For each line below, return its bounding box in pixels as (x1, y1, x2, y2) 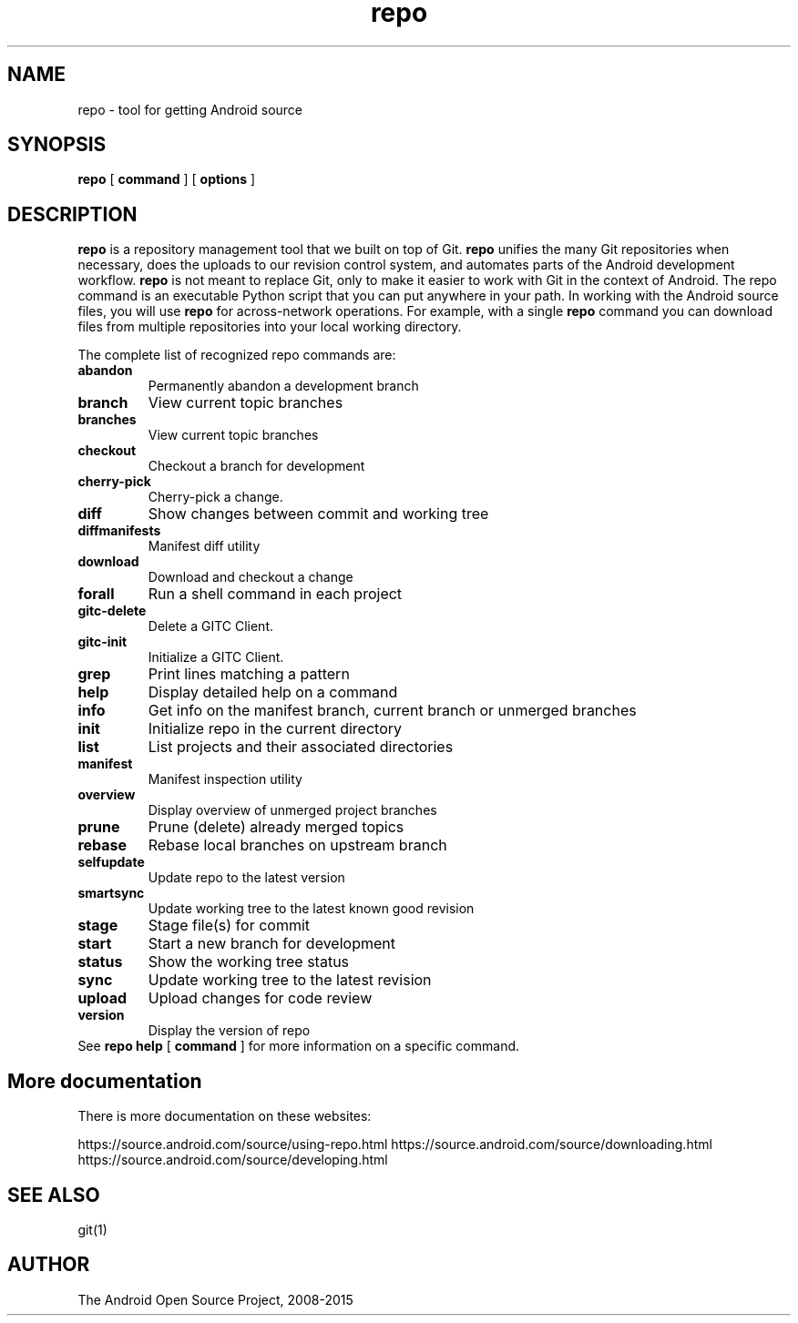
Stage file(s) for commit (148, 916, 311, 935)
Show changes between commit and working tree (148, 504, 489, 524)
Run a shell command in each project (148, 585, 403, 604)
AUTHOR (7, 1253, 90, 1277)
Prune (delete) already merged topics (148, 818, 404, 837)
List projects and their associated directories (148, 738, 454, 757)
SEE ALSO (7, 1183, 100, 1206)
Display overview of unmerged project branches (148, 802, 437, 819)
